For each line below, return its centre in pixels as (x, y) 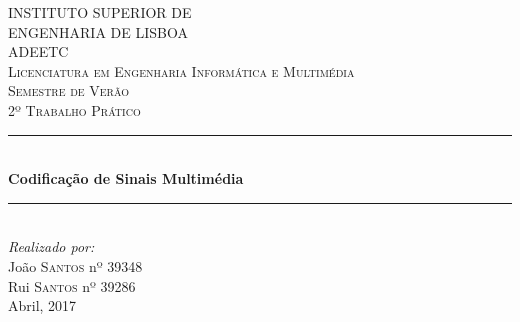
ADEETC (38, 51)
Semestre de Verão (68, 90)
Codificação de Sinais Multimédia (126, 178)
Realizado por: (51, 246)
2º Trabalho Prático (74, 109)
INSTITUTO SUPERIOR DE (100, 12)
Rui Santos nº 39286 (72, 285)
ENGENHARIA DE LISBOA (98, 31)
